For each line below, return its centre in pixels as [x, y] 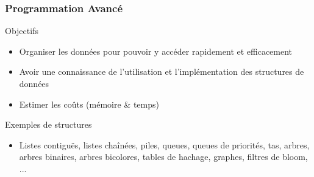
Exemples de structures [48, 124]
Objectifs [22, 31]
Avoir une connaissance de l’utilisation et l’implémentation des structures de [162, 71]
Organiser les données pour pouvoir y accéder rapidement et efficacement [156, 51]
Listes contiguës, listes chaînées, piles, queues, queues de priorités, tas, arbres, [164, 144]
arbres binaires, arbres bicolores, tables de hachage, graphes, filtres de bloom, [163, 157]
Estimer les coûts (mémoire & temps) [89, 104]
